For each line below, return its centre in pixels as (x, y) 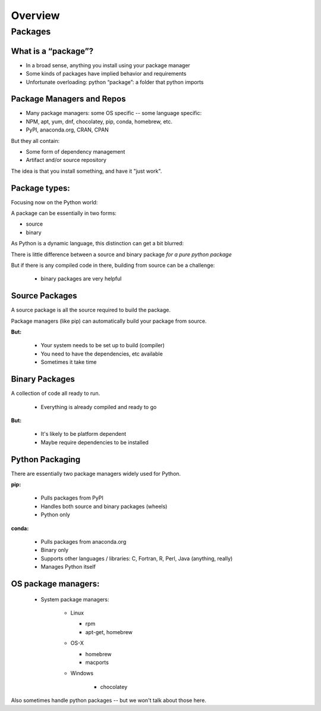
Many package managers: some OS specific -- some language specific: (114, 113)
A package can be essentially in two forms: (64, 213)
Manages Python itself (68, 567)
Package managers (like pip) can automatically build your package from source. (109, 321)
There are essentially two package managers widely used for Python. (96, 473)
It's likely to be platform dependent (84, 434)
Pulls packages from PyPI (72, 498)
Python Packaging (45, 459)
